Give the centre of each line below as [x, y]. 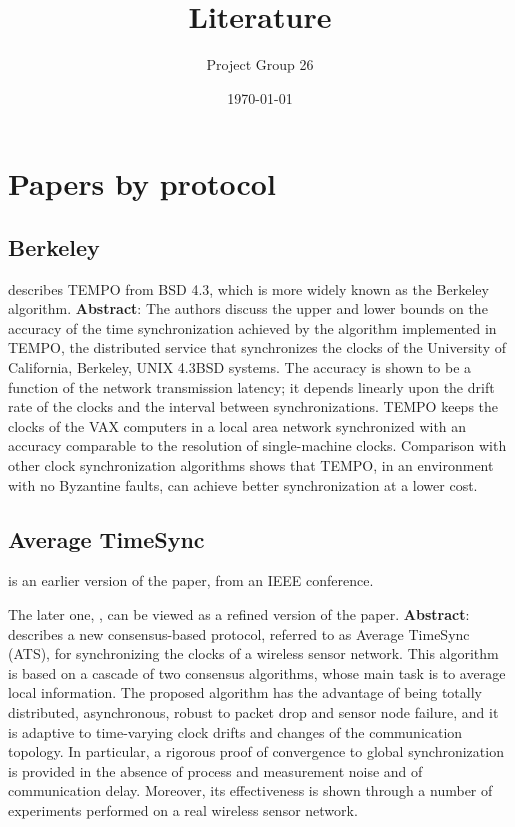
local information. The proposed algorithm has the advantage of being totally [245, 692]
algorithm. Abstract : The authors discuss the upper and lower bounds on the [248, 308]
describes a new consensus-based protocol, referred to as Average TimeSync [239, 633]
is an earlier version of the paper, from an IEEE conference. [191, 580]
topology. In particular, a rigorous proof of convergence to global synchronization [256, 751]
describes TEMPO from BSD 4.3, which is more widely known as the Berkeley [248, 288]
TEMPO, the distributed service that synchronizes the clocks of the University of [257, 347]
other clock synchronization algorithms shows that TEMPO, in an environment [251, 465]
